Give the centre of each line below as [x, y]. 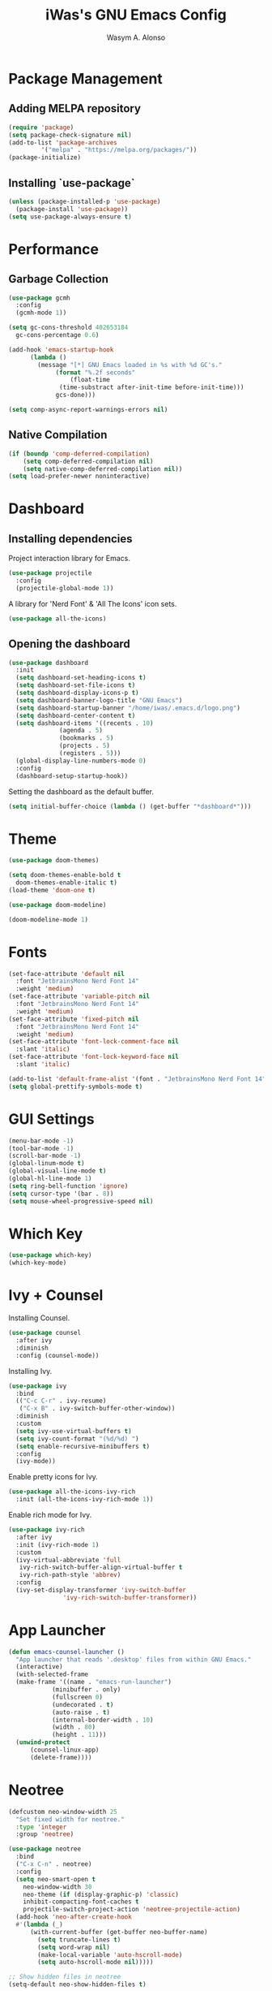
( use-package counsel [45, 1333]
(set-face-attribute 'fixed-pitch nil [74, 1019]
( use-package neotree [45, 1849]
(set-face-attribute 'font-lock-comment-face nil [94, 1042]
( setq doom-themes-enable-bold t [65, 875]
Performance [54, 249]
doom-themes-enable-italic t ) [66, 883]
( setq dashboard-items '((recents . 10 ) [85, 723]
